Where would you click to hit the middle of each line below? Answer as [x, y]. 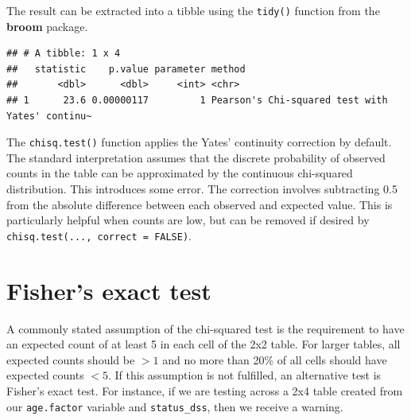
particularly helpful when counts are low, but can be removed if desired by [188, 220]
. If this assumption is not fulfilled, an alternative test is [245, 375]
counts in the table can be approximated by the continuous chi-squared [180, 173]
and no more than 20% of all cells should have [275, 359]
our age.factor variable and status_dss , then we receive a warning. [175, 406]
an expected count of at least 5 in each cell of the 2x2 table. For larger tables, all [204, 344]
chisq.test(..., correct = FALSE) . [99, 235]
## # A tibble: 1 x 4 [64, 54]
